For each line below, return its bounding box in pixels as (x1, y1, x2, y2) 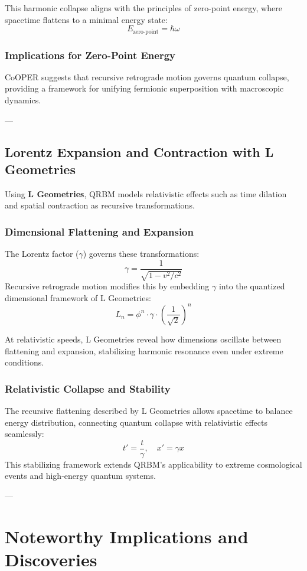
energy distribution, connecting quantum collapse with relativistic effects (5, 416, 267, 428)
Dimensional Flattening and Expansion (5, 224, 194, 239)
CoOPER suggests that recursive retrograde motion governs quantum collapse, (5, 70, 289, 83)
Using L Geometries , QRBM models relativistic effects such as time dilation (5, 187, 287, 200)
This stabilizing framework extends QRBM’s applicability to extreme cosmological (5, 458, 302, 470)
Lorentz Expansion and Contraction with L (5, 142, 274, 161)
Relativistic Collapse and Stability (5, 381, 171, 396)
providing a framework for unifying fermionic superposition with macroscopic (5, 82, 284, 94)
